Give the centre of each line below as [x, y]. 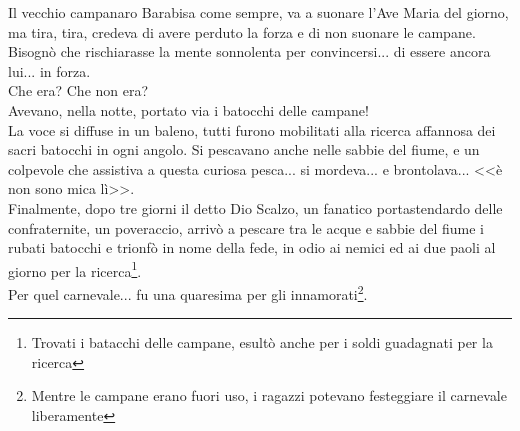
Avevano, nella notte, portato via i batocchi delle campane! [188, 109]
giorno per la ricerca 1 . [75, 269]
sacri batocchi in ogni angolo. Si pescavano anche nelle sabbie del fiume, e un [244, 149]
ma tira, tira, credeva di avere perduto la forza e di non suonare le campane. [242, 31]
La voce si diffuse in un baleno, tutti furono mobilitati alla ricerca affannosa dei [252, 129]
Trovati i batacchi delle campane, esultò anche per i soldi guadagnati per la [262, 342]
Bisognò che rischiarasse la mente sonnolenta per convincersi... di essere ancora [249, 51]
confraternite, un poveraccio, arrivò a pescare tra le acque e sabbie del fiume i [246, 227]
